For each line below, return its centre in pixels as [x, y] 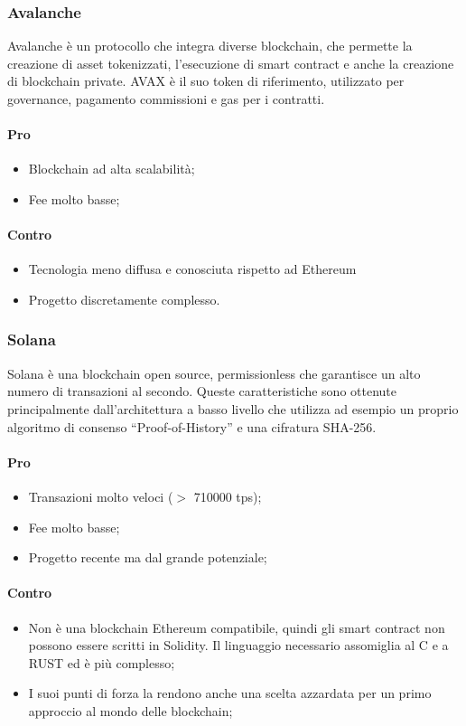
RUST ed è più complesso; [102, 662]
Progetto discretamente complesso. [124, 299]
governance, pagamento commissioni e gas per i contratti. [166, 99]
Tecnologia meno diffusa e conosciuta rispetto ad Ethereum [192, 269]
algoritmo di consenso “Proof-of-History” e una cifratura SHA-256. [192, 426]
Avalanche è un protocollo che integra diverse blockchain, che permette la [210, 46]
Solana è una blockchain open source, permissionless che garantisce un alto [214, 373]
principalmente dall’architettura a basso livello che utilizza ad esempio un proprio [233, 408]
